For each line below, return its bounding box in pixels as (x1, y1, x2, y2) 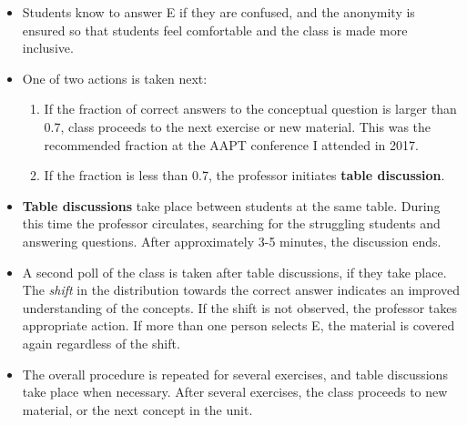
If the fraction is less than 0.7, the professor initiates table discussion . (44, 166, 445, 185)
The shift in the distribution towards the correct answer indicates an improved (22, 280, 460, 299)
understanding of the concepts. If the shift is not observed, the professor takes (22, 298, 457, 317)
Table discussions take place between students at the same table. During (22, 196, 441, 215)
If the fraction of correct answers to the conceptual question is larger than (44, 99, 457, 118)
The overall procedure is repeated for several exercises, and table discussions (22, 364, 448, 383)
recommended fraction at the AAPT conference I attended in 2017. (44, 135, 419, 154)
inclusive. (22, 38, 74, 57)
